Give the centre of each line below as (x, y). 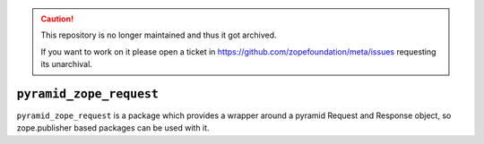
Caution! (57, 19)
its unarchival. (67, 64)
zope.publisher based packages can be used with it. (113, 128)
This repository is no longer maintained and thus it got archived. (159, 35)
